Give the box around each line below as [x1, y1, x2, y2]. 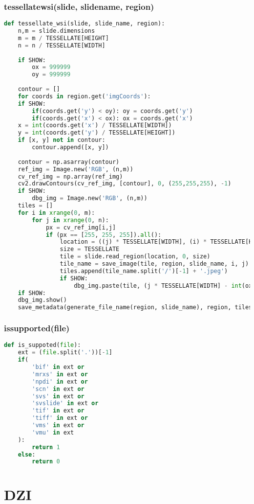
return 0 [32, 458, 60, 465]
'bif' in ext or [32, 364, 85, 371]
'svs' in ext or [32, 392, 85, 400]
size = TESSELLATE [60, 246, 120, 253]
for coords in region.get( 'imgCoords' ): [18, 92, 151, 100]
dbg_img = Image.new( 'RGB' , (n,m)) [32, 195, 148, 202]
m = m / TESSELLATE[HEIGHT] [18, 34, 109, 42]
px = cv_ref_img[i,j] [45, 224, 116, 231]
